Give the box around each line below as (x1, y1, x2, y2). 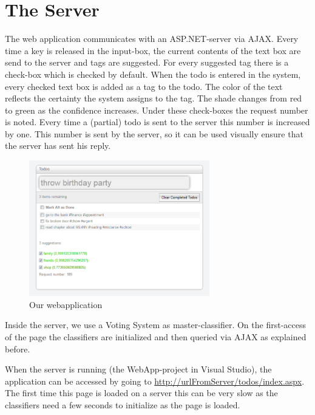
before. (5, 342, 30, 355)
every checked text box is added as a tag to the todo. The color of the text (5, 80, 283, 92)
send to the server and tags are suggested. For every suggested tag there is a (5, 56, 289, 69)
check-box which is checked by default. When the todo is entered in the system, (5, 67, 301, 80)
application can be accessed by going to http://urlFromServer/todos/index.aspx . (5, 374, 305, 387)
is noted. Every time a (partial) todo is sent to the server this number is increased (5, 115, 310, 128)
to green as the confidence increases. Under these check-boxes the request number (5, 103, 308, 116)
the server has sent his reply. (5, 139, 111, 152)
